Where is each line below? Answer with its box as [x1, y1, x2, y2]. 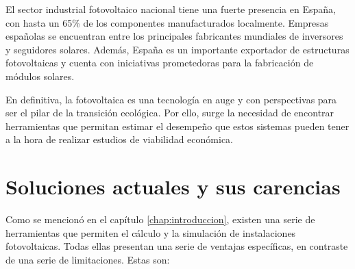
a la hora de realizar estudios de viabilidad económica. [5, 132, 233, 146]
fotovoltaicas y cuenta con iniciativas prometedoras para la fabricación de [5, 55, 314, 70]
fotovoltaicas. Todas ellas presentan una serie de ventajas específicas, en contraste [5, 239, 348, 253]
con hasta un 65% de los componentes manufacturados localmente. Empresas [5, 15, 329, 29]
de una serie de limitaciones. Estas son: [5, 252, 170, 266]
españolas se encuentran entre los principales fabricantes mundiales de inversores [5, 29, 343, 43]
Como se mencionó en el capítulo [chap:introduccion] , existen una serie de [5, 212, 315, 227]
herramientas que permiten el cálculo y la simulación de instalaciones [5, 225, 296, 240]
